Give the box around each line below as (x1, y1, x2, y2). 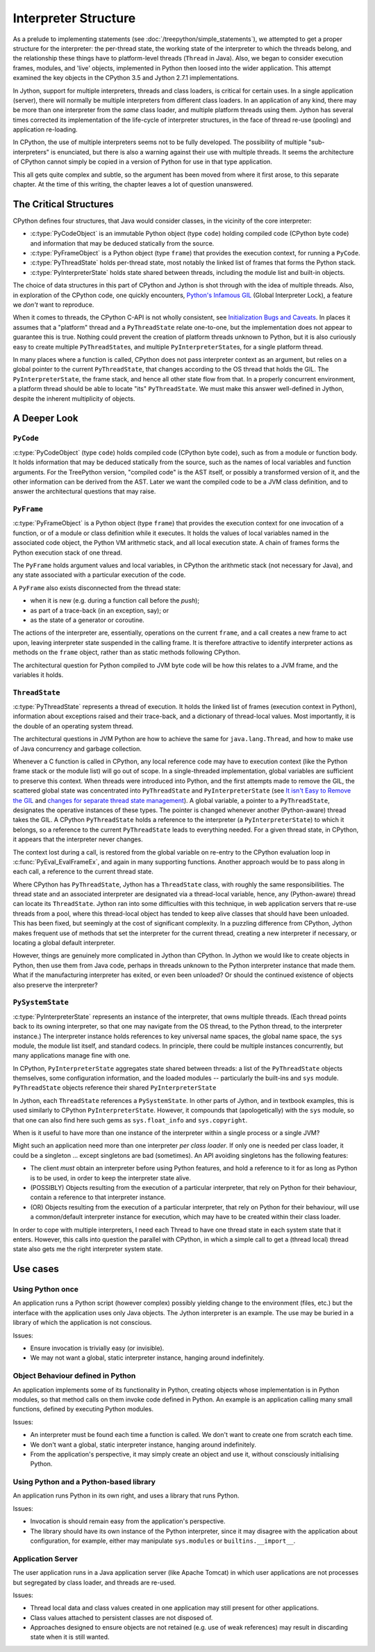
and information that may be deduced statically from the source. (30, 239, 215, 247)
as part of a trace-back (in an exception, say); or (30, 606, 169, 614)
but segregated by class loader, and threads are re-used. (12, 1578, 176, 1587)
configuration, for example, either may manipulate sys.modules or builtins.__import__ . (30, 1536, 296, 1545)
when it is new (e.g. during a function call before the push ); (30, 596, 200, 605)
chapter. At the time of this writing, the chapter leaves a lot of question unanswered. (12, 180, 253, 189)
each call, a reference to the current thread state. (12, 867, 154, 876)
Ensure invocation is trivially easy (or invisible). (30, 1344, 165, 1353)
